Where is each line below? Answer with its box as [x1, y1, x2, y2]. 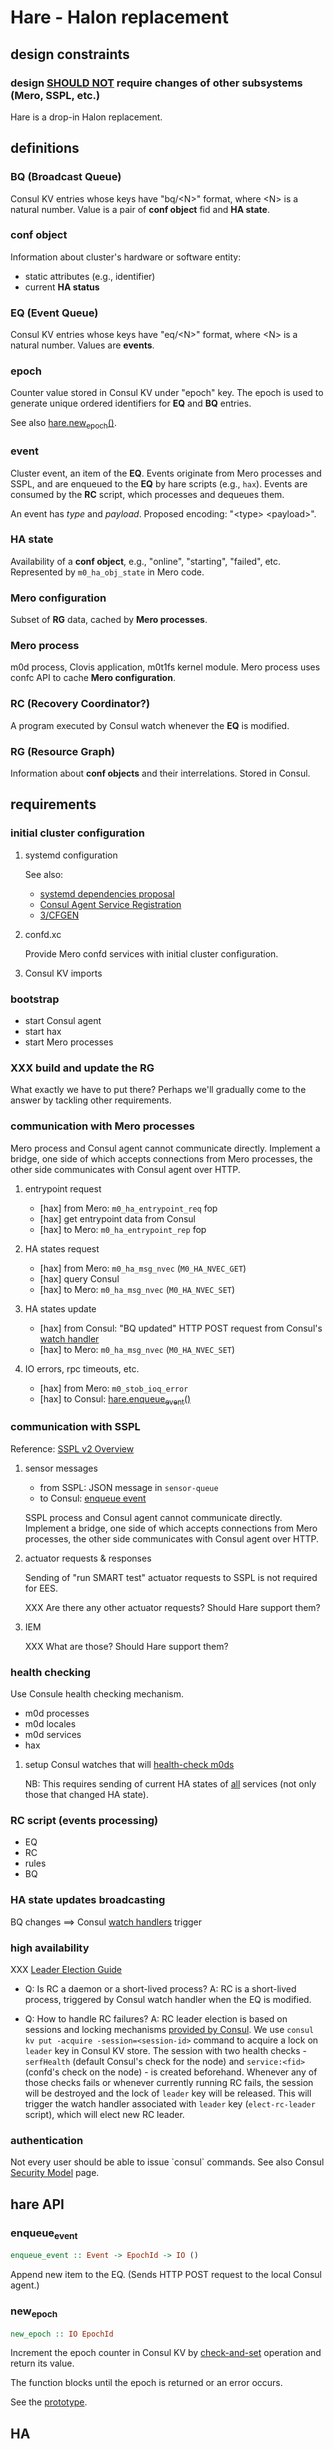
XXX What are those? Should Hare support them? [24, 1640, 229, 1652]
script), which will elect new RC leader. [24, 2108, 185, 2120]
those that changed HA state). [24, 1789, 149, 1800]
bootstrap [10, 992, 60, 1006]
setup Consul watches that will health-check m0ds [24, 1759, 235, 1770]
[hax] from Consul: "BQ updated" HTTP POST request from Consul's [39, 1322, 323, 1334]
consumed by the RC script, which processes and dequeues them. [10, 488, 285, 500]
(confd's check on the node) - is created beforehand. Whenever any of [24, 2066, 318, 2078]
